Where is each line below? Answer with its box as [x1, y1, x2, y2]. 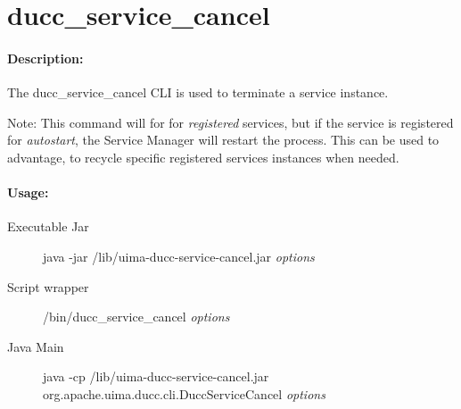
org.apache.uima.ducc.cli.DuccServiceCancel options [43, 384, 325, 403]
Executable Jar [7, 217, 89, 236]
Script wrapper [7, 277, 89, 296]
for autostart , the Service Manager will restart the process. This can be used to [7, 130, 440, 149]
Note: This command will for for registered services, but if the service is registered [7, 113, 454, 131]
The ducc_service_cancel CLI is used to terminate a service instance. [7, 83, 389, 102]
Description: [7, 48, 84, 67]
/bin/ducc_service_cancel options [43, 307, 230, 326]
